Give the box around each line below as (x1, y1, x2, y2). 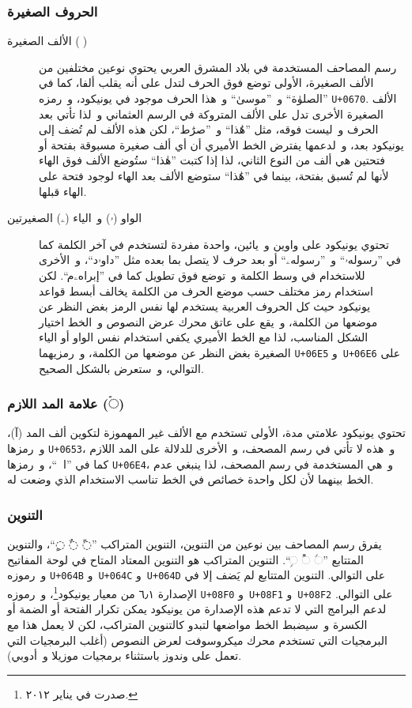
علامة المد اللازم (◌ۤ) (7, 394, 125, 413)
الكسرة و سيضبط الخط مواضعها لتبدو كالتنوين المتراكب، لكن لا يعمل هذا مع (7, 616, 368, 632)
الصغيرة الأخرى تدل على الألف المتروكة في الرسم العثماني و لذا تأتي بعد (39, 105, 384, 122)
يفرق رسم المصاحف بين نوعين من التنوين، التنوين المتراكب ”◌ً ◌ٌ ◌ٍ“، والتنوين (7, 536, 382, 552)
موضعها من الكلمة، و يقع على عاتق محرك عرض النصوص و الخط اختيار (39, 313, 378, 330)
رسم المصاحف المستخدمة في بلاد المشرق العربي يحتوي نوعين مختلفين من (39, 58, 397, 75)
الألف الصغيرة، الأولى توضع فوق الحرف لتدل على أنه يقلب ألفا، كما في (39, 74, 374, 91)
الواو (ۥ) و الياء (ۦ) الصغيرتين (7, 209, 142, 226)
